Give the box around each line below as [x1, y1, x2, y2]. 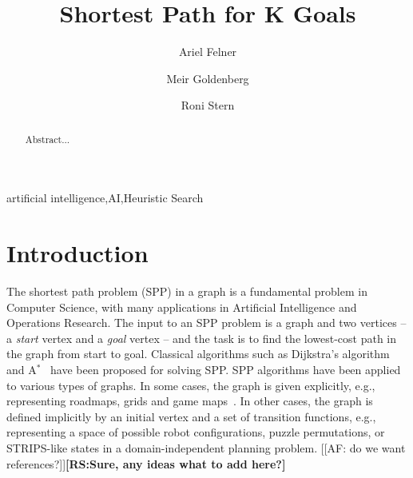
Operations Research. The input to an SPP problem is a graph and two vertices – [6, 314, 407, 331]
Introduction [6, 237, 149, 269]
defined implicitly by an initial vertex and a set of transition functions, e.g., [6, 408, 376, 424]
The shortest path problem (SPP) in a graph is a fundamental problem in [6, 283, 367, 300]
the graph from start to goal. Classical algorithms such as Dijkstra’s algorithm [6, 345, 390, 362]
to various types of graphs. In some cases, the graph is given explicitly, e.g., [6, 376, 375, 393]
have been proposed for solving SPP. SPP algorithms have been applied [50, 361, 401, 378]
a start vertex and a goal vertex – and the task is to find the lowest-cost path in [6, 329, 397, 346]
